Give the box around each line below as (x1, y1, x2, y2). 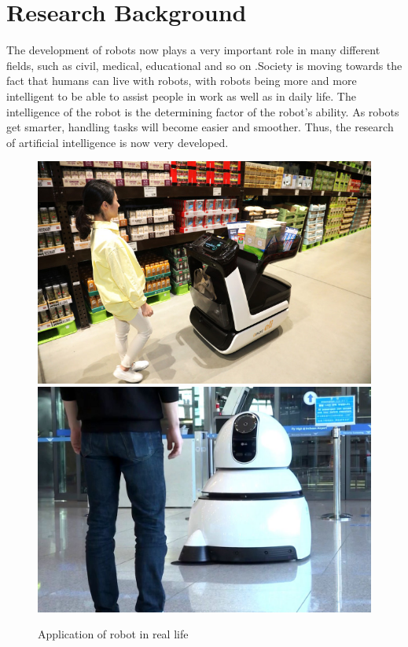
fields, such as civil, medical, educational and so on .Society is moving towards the (6, 57, 402, 73)
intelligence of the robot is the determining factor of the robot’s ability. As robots (6, 103, 399, 119)
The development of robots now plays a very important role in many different (6, 42, 380, 58)
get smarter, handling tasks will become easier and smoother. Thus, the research (6, 119, 394, 135)
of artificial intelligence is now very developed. (6, 134, 229, 150)
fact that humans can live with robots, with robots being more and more (6, 72, 357, 89)
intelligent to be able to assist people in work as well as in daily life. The (6, 87, 356, 104)
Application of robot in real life (38, 626, 189, 642)
